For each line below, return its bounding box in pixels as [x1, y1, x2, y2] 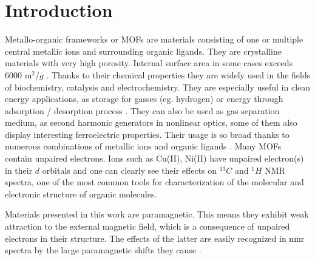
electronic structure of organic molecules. [5, 187, 157, 200]
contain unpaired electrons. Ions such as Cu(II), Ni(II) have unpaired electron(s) [5, 152, 304, 165]
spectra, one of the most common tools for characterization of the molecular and [5, 176, 304, 188]
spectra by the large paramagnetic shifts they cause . [5, 244, 202, 256]
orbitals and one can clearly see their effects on [42, 163, 217, 176]
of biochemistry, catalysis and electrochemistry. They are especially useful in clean [5, 80, 311, 93]
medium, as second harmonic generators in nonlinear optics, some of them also [5, 116, 297, 129]
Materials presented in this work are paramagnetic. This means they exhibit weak [5, 208, 309, 221]
